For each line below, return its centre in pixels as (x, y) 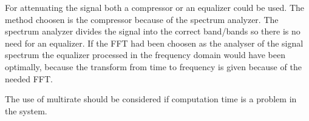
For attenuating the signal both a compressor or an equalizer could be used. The (155, 7)
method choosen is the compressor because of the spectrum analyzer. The (142, 19)
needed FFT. (29, 78)
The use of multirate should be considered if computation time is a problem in (151, 99)
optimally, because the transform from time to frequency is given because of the (153, 66)
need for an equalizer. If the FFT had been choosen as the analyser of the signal (154, 43)
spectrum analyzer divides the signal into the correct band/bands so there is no (153, 31)
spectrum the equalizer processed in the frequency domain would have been (145, 55)
